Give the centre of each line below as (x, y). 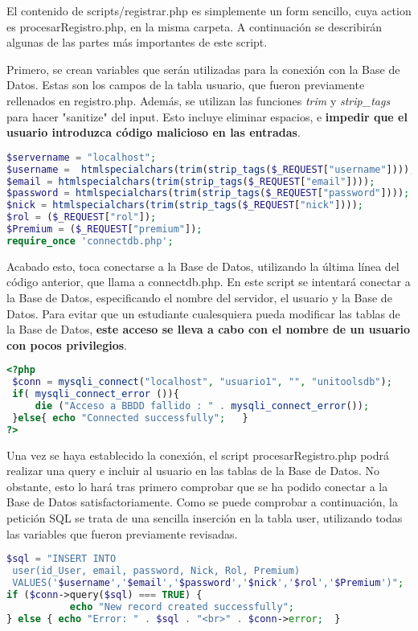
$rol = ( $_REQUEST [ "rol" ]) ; (82, 217)
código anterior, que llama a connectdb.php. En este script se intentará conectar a (209, 282)
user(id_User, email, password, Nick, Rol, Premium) (156, 571)
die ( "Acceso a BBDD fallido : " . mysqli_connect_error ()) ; (202, 406)
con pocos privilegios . (67, 344)
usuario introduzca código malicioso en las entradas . (154, 132)
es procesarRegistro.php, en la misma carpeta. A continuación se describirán (195, 26)
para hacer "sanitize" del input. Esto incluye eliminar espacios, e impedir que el (207, 116)
